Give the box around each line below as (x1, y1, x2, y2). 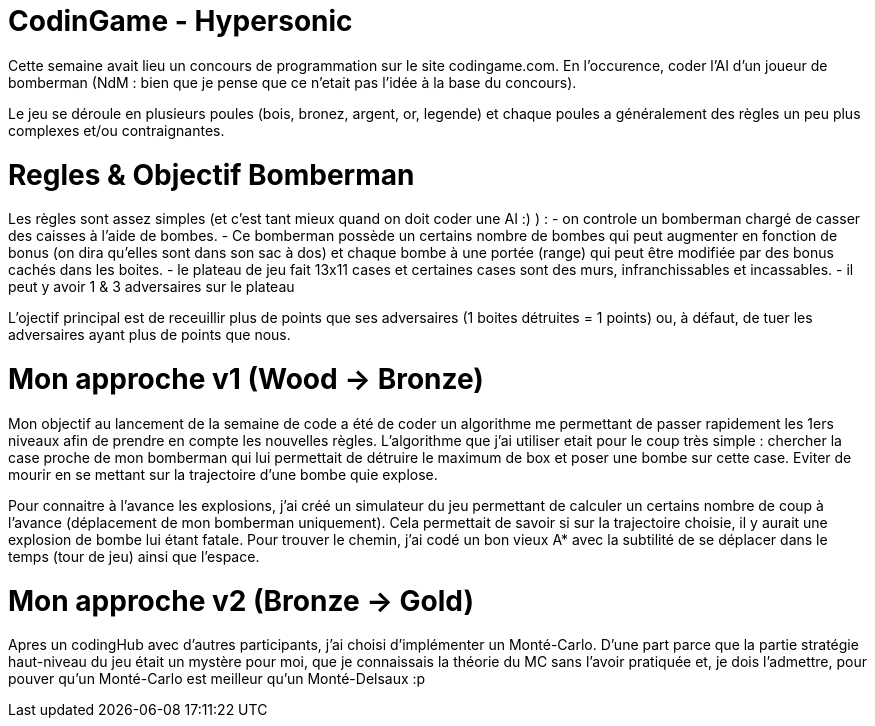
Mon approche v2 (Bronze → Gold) (8, 583, 475, 618)
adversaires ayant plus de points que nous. (8, 326, 291, 344)
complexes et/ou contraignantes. (8, 121, 225, 139)
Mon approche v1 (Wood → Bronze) (8, 362, 484, 396)
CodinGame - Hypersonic (8, 4, 353, 38)
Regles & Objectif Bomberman (8, 157, 415, 192)
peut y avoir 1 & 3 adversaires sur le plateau (8, 278, 295, 296)
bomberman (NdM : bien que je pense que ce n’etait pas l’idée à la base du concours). (8, 73, 577, 91)
